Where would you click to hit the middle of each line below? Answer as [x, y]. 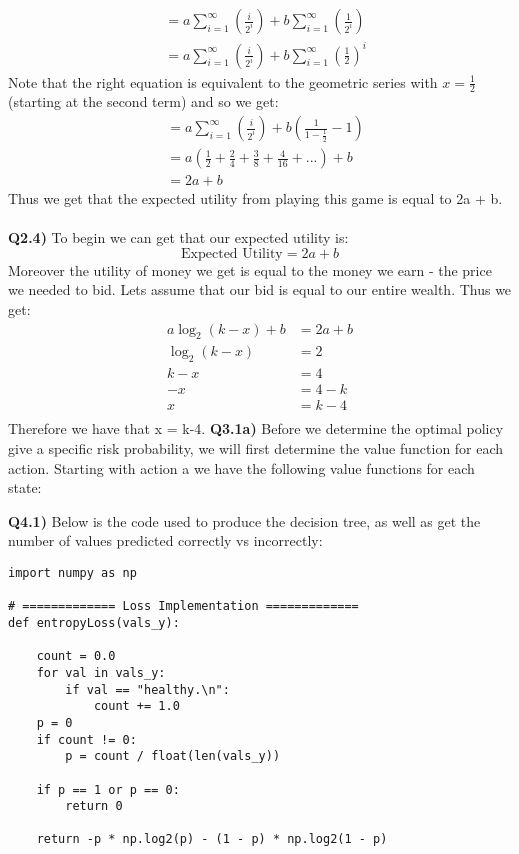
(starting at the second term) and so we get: [143, 101]
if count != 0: [86, 739]
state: [25, 487]
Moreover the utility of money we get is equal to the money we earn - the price [250, 269]
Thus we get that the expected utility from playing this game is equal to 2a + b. [255, 198]
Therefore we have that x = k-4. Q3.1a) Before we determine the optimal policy [256, 428]
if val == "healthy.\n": [147, 689]
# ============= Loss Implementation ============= [183, 606]
